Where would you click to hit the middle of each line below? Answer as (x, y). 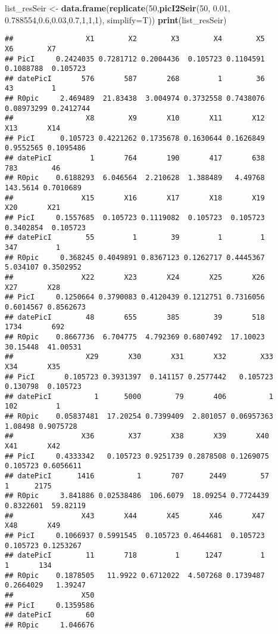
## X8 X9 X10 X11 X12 (135, 118)
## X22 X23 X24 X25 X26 (135, 277)
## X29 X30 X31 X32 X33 (139, 357)
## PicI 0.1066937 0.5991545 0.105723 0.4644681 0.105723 (135, 536)
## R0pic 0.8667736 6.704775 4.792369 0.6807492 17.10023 (135, 337)
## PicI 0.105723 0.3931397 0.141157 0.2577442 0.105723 (139, 377)
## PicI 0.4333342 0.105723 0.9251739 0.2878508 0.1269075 (137, 456)
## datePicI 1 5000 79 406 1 (139, 396)
